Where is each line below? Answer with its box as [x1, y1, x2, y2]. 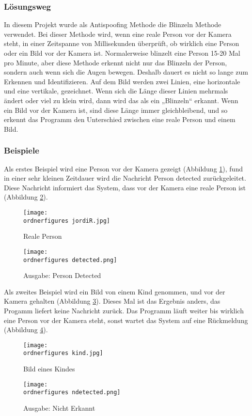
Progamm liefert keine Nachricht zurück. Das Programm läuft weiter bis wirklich [4, 305, 244, 315]
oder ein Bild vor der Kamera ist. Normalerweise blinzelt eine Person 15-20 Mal [4, 48, 240, 58]
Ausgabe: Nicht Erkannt [23, 402, 95, 413]
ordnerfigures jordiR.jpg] [23, 217, 110, 224]
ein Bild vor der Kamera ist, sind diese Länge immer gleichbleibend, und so [4, 105, 228, 115]
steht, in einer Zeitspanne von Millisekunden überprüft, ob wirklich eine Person [4, 38, 239, 48]
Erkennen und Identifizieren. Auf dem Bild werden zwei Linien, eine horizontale [4, 76, 240, 86]
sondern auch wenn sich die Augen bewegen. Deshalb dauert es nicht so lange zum [4, 67, 248, 77]
